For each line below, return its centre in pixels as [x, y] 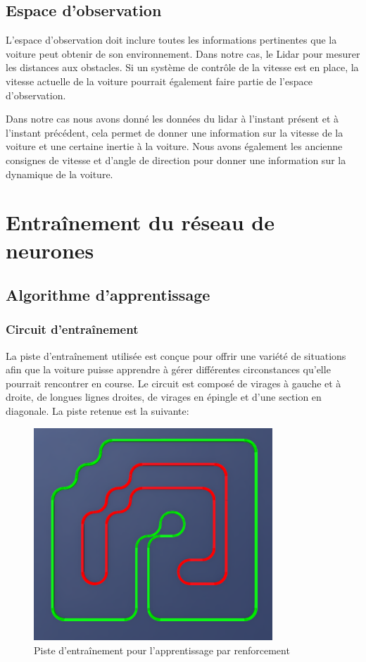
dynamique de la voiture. [59, 174]
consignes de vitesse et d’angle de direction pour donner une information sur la [176, 160]
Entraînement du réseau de [140, 222]
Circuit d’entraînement [72, 329]
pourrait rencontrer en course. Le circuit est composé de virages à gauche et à [173, 383]
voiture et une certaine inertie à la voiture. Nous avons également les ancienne [174, 146]
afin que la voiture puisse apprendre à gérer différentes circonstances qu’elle [168, 369]
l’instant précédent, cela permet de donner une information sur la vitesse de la [175, 132]
